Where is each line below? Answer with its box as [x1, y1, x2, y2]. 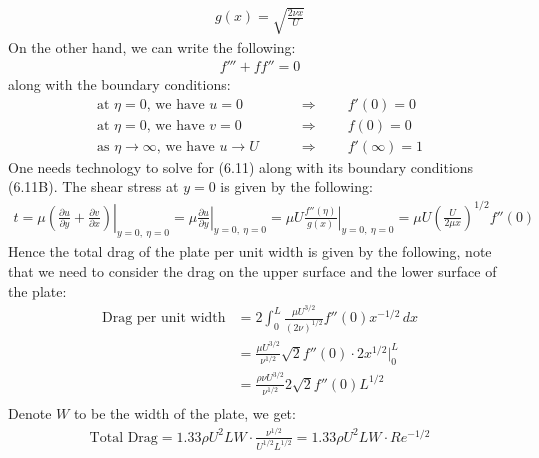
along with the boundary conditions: [8, 74, 231, 95]
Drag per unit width [102, 311, 226, 326]
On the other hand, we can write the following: [8, 36, 296, 57]
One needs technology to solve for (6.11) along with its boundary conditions [8, 156, 474, 177]
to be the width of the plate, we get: [73, 402, 296, 423]
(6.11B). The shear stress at [8, 176, 179, 197]
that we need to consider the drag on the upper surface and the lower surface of [8, 261, 497, 281]
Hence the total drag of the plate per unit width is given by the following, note [8, 241, 492, 262]
